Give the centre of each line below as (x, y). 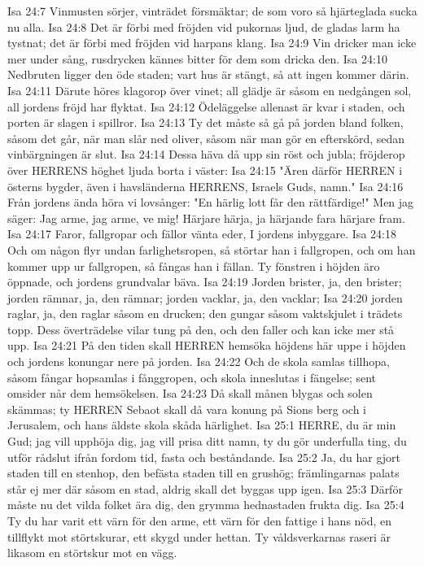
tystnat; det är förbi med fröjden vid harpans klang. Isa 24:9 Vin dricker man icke (212, 43)
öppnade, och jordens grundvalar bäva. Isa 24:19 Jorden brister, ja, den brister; (205, 282)
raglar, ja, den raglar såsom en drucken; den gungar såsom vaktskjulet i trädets (205, 313)
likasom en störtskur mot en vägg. (92, 553)
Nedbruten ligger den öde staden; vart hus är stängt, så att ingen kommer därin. (208, 74)
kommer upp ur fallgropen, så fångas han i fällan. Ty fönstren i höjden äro (194, 266)
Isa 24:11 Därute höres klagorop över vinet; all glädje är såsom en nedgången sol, (210, 90)
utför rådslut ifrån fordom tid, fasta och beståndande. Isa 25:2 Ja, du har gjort (204, 457)
